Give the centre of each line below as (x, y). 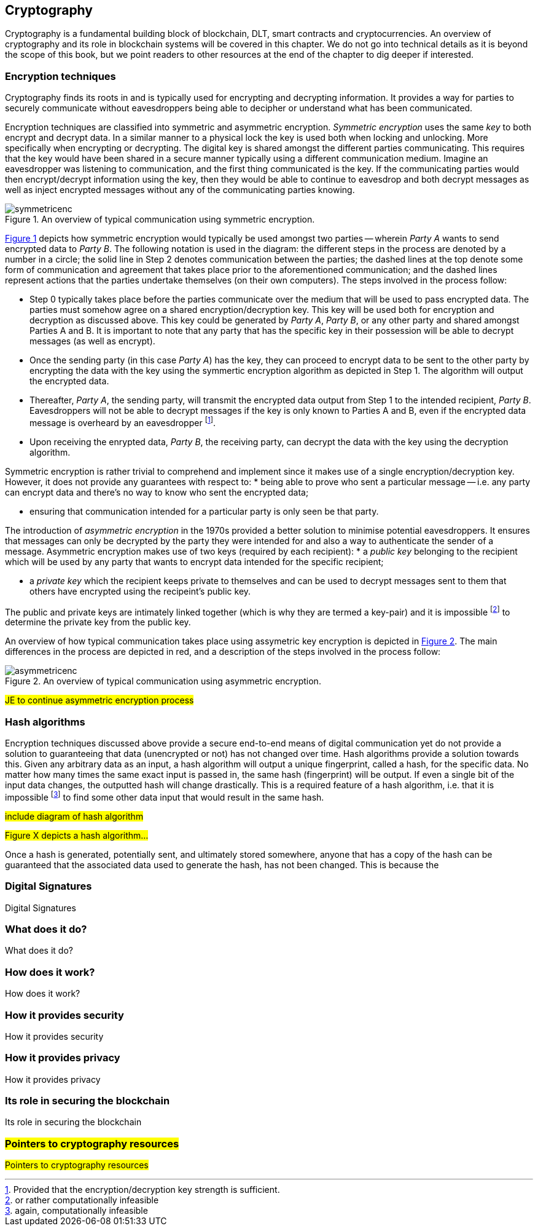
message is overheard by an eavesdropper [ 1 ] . (123, 422)
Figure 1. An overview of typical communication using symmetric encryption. (160, 220)
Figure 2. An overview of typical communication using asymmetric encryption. (163, 681)
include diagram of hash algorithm (74, 816)
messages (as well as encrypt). (92, 341)
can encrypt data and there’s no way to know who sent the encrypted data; (157, 492)
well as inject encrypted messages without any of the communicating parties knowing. (180, 190)
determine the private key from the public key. (98, 622)
